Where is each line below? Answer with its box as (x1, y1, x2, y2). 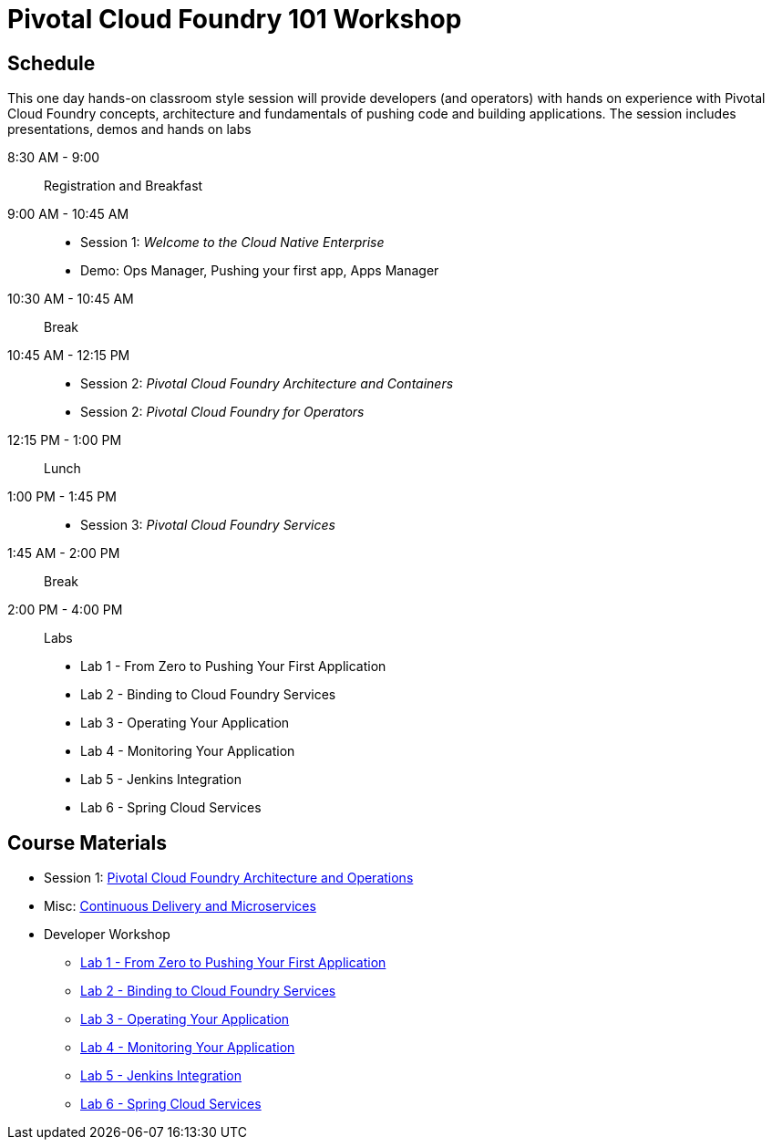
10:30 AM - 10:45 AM (7, 291, 134, 307)
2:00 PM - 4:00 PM (7, 602, 123, 618)
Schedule (7, 51, 96, 75)
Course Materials (7, 831, 168, 854)
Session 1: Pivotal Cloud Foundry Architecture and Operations (44, 870, 414, 886)
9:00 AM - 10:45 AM (7, 206, 129, 222)
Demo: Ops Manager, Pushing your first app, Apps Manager (80, 263, 439, 279)
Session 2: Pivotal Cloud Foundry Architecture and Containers (80, 376, 454, 392)
